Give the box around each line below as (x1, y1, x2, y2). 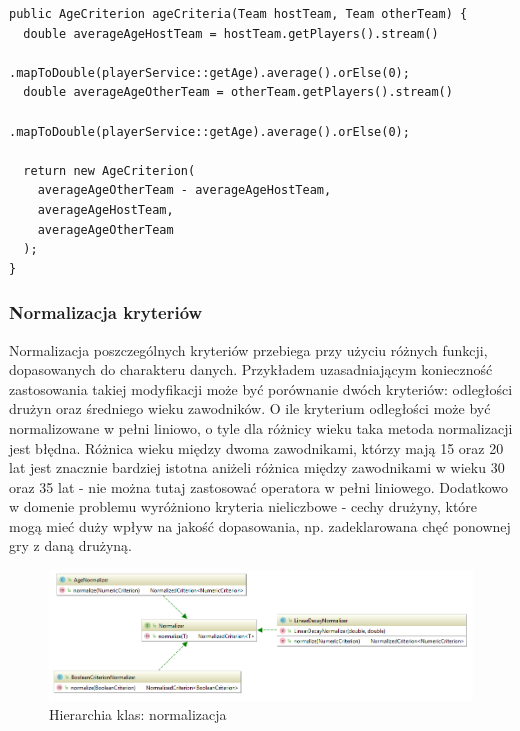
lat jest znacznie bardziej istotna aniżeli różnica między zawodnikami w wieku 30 (9, 457, 505, 478)
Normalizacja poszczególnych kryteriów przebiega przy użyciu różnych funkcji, (9, 339, 488, 360)
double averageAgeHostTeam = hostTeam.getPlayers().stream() (23, 26, 439, 41)
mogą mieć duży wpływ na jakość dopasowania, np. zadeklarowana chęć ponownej (9, 515, 511, 536)
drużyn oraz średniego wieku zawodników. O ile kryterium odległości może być (9, 398, 491, 419)
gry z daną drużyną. (9, 535, 132, 556)
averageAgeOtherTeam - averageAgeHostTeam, (37, 183, 332, 198)
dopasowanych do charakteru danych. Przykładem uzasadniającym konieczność (9, 359, 493, 380)
